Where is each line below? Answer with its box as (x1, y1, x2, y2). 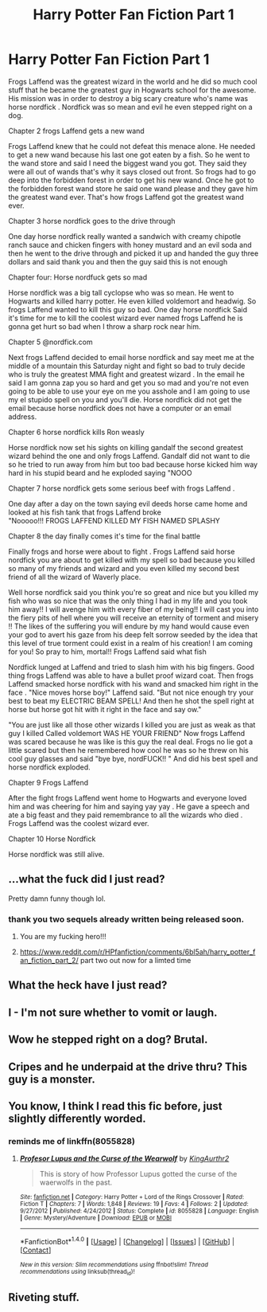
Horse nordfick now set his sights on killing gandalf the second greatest (8, 442, 244, 452)
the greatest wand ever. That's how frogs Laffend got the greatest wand (8, 192, 245, 202)
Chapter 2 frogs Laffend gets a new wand (8, 126, 145, 135)
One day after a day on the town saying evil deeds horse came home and (8, 499, 248, 508)
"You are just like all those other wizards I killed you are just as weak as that (8, 719, 256, 730)
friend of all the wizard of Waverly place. (8, 572, 141, 582)
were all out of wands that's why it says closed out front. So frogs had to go (8, 166, 257, 176)
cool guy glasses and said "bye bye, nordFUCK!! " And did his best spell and (8, 754, 258, 763)
